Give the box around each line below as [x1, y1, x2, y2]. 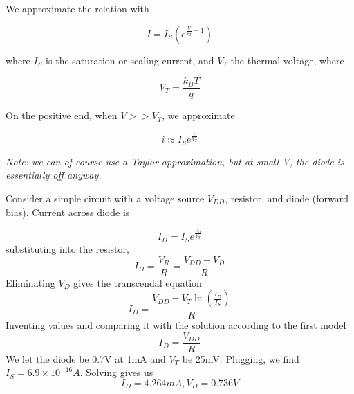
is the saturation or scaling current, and [46, 53, 214, 67]
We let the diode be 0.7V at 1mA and [6, 351, 166, 366]
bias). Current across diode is [6, 204, 130, 219]
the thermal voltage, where [230, 53, 344, 67]
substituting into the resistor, [6, 241, 129, 256]
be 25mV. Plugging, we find [182, 351, 299, 366]
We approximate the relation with [6, 1, 149, 15]
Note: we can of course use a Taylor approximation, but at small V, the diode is [6, 154, 344, 168]
